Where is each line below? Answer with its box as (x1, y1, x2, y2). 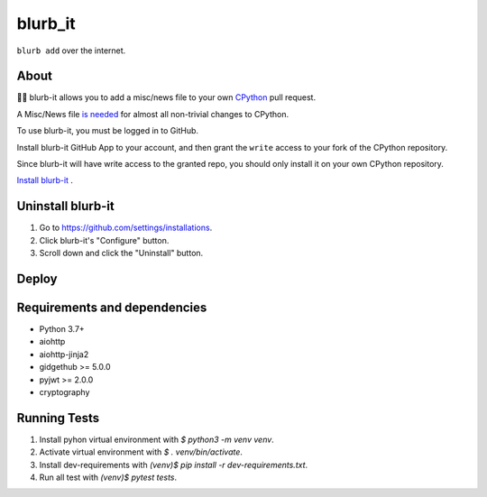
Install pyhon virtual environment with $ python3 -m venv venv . (39, 434, 274, 445)
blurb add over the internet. (16, 45, 126, 56)
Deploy (16, 271, 58, 286)
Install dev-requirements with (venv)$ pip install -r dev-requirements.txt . (39, 459, 308, 470)
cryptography (39, 386, 90, 397)
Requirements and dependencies (16, 299, 207, 315)
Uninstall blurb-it (16, 198, 115, 214)
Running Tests (16, 410, 99, 426)
